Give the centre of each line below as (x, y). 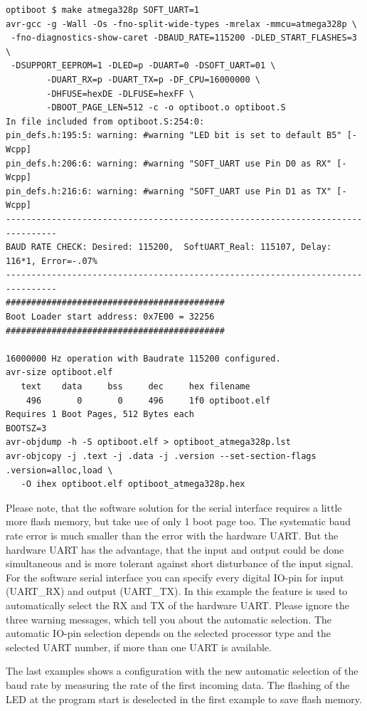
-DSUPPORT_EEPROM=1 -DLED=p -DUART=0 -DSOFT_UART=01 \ (143, 66)
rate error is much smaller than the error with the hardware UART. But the (172, 535)
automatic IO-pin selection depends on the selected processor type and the (168, 633)
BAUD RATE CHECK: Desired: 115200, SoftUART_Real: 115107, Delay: (169, 247)
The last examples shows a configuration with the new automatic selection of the (182, 671)
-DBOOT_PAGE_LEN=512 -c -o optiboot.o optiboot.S (166, 108)
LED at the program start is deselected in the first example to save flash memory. (184, 699)
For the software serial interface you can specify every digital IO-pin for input (175, 577)
